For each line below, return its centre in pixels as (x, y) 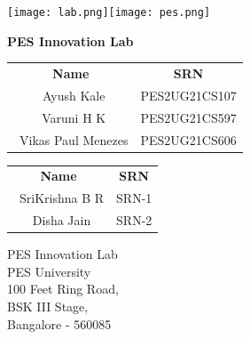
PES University (49, 271)
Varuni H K (74, 117)
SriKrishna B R (62, 198)
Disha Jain (62, 220)
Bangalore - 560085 (59, 323)
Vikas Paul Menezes (74, 139)
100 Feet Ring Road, (63, 289)
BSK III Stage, (48, 306)
